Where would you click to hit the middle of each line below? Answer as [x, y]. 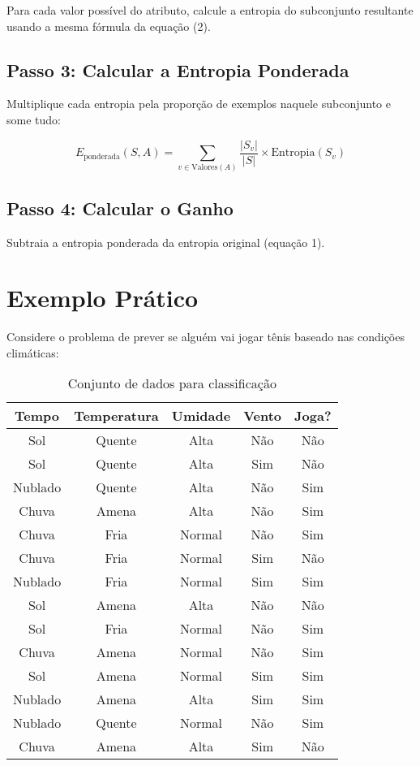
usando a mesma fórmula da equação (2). [109, 26]
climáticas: [33, 352]
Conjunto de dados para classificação [172, 383]
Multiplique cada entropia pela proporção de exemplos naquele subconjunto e [199, 104]
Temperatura [116, 416]
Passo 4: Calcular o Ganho [120, 208]
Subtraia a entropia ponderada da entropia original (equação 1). [166, 242]
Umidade [201, 416]
